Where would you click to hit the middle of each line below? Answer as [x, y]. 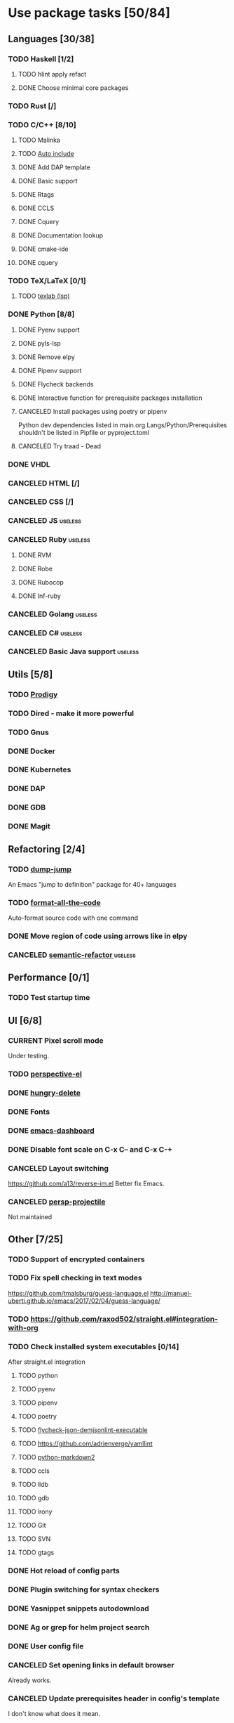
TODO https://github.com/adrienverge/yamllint [85, 1444]
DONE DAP [27, 788]
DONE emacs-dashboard [51, 1131]
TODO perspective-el [45, 1074]
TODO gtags [36, 1553]
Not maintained [30, 1217]
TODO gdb [34, 1498]
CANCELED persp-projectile [57, 1202]
